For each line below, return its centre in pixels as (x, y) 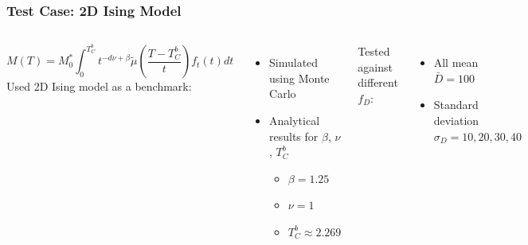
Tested (374, 51)
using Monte (299, 78)
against (375, 66)
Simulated (294, 62)
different (378, 82)
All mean (456, 62)
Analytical (295, 120)
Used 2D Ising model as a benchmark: (99, 86)
